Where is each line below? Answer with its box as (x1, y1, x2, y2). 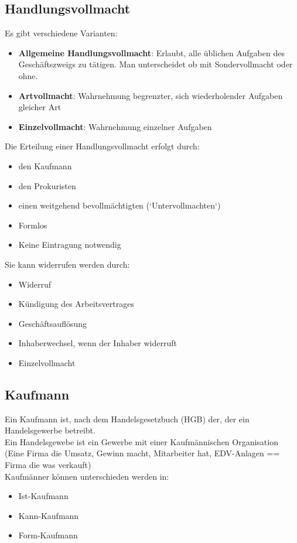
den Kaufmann (18, 159, 72, 172)
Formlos (18, 218, 47, 231)
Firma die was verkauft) (5, 459, 91, 471)
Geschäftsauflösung (18, 317, 87, 329)
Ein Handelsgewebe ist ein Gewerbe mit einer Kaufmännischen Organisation (5, 435, 278, 448)
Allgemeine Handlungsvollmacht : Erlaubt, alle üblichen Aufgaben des (18, 46, 285, 59)
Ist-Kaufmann (18, 490, 69, 502)
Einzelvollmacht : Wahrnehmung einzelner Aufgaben (18, 120, 212, 132)
